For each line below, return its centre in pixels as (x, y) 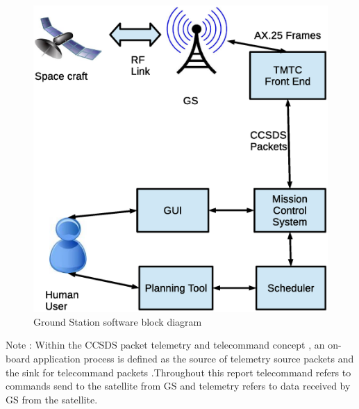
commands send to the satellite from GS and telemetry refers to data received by (178, 386)
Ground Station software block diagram (118, 321)
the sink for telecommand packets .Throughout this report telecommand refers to (178, 372)
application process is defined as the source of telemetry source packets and (194, 359)
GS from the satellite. (52, 399)
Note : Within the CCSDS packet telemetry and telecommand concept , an (165, 345)
